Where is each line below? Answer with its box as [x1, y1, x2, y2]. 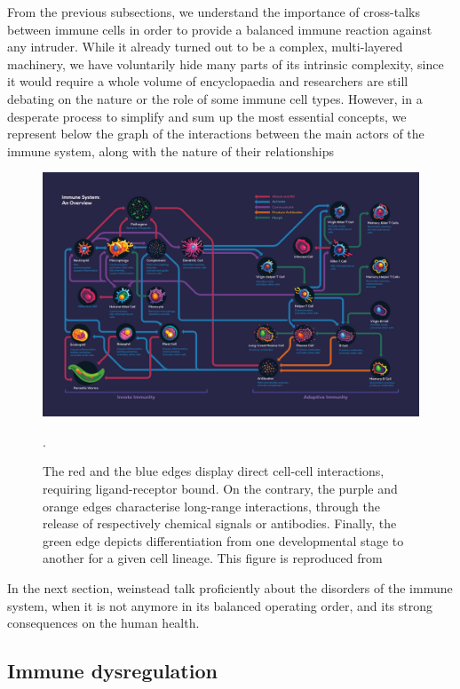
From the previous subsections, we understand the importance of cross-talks [7, 3, 420, 20]
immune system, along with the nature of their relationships [7, 141, 334, 160]
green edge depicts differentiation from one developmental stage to [43, 531, 404, 550]
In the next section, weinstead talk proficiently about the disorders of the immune [7, 579, 453, 598]
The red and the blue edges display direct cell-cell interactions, [43, 462, 385, 480]
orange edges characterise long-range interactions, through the [43, 496, 381, 515]
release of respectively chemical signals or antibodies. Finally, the [43, 514, 397, 533]
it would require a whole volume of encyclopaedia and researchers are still [7, 72, 408, 91]
